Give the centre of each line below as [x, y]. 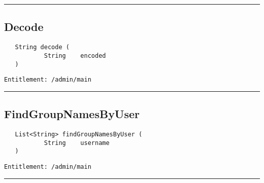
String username [77, 143]
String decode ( [42, 47]
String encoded [75, 56]
